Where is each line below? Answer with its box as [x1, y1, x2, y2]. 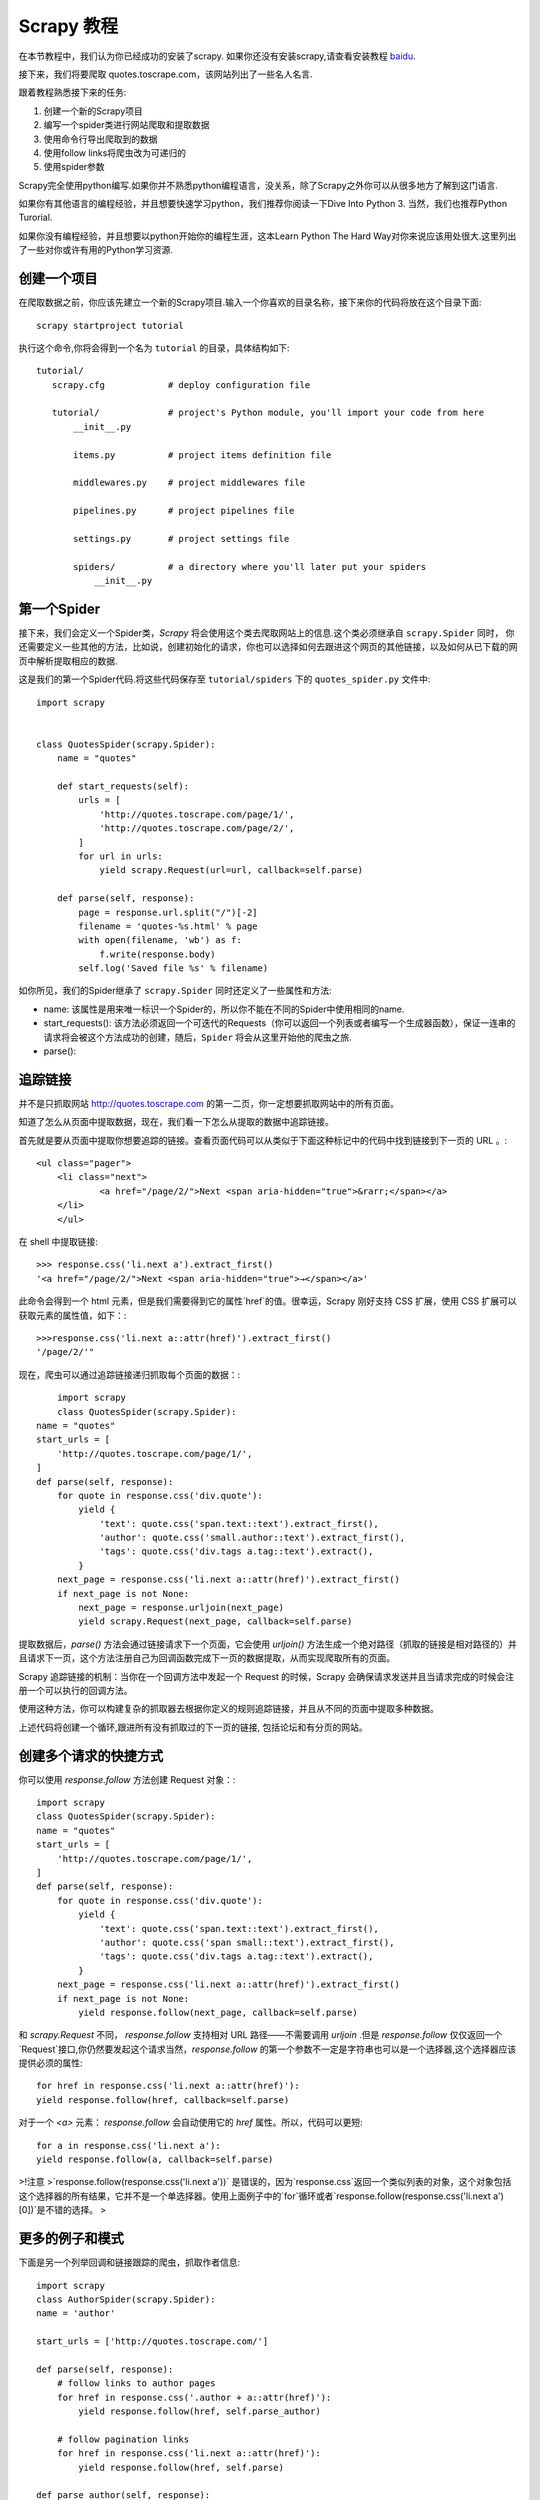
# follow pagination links [56, 2433, 190, 2445]
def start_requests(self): [56, 780, 190, 792]
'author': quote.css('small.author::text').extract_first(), [99, 1532, 406, 1544]
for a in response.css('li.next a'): [36, 2140, 222, 2151]
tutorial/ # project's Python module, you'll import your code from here [51, 407, 485, 419]
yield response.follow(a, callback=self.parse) [36, 2154, 274, 2165]
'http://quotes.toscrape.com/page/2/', [99, 823, 295, 834]
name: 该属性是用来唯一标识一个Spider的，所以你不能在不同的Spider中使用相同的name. [43, 1003, 405, 1015]
